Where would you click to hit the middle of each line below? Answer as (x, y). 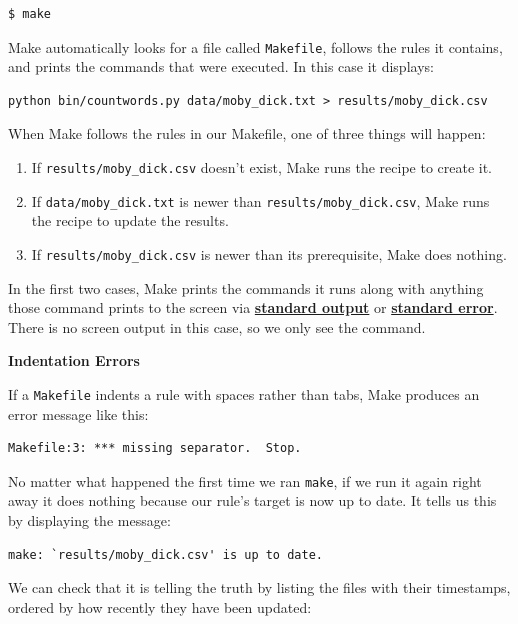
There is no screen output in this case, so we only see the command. (217, 326)
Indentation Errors (74, 360)
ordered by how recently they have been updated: (160, 606)
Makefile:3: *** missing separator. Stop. (155, 448)
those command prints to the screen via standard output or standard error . (253, 307)
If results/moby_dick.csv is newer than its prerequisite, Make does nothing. (269, 253)
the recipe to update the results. (130, 220)
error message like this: (78, 413)
